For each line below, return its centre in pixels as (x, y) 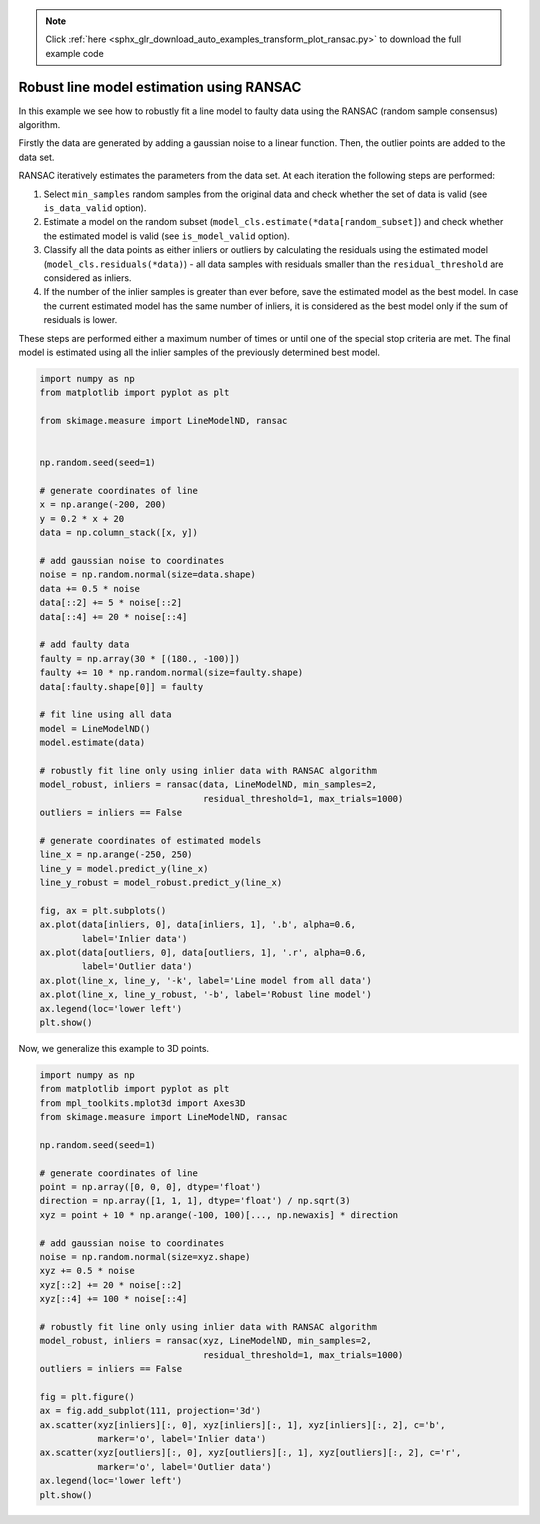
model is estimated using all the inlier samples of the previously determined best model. (199, 352)
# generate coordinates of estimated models (150, 840)
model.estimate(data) (92, 743)
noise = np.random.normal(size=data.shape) (148, 574)
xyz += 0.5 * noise (87, 1271)
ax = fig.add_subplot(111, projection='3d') (150, 1411)
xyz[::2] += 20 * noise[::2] (111, 1284)
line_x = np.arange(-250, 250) (116, 854)
